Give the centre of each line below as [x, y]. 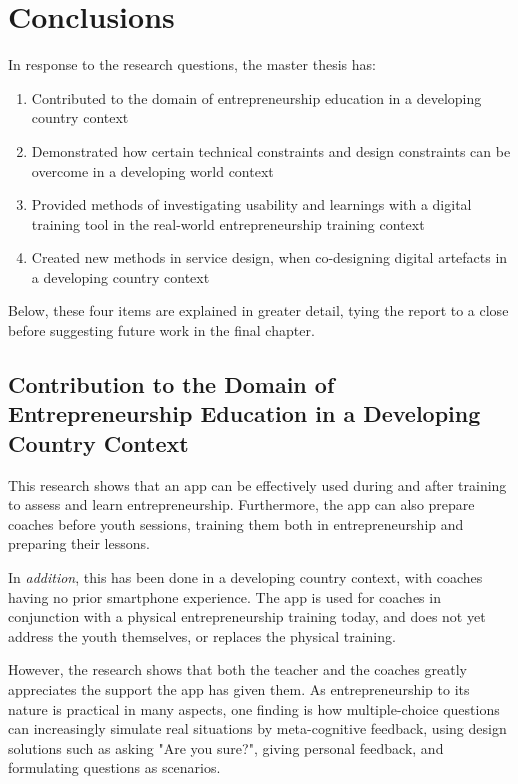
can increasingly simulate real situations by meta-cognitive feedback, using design [257, 728]
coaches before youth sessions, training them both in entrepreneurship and [236, 523]
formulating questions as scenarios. [114, 767]
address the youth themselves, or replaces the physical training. [202, 635]
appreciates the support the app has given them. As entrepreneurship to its [239, 688]
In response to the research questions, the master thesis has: [192, 64]
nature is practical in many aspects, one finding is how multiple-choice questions [254, 708]
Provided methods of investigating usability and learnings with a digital [251, 204]
